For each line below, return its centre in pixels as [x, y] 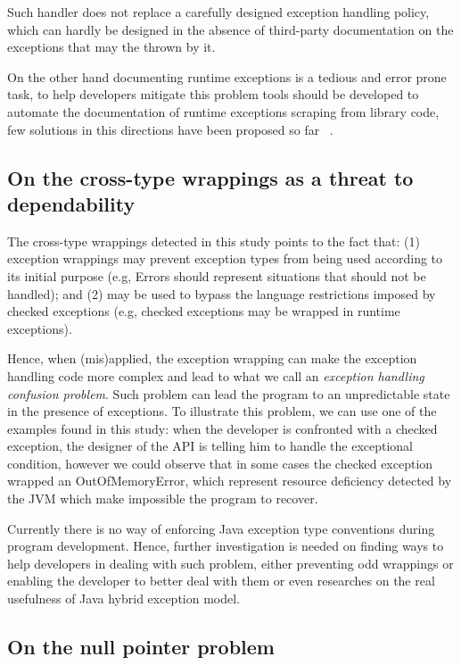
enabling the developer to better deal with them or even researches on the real [221, 581]
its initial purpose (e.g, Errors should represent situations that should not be [217, 275]
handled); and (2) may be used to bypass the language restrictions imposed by [222, 293]
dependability [71, 203]
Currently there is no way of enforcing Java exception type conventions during [221, 528]
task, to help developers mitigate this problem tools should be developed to [213, 94]
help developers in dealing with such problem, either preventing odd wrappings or [230, 563]
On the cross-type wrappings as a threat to [210, 177]
